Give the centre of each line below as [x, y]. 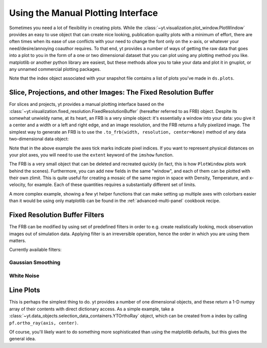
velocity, [18, 185]
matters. [18, 241]
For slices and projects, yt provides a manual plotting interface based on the [87, 104]
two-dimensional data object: [39, 139]
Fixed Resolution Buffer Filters [57, 215]
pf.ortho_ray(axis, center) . [44, 323]
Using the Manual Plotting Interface [84, 13]
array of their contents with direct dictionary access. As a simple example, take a [91, 309]
